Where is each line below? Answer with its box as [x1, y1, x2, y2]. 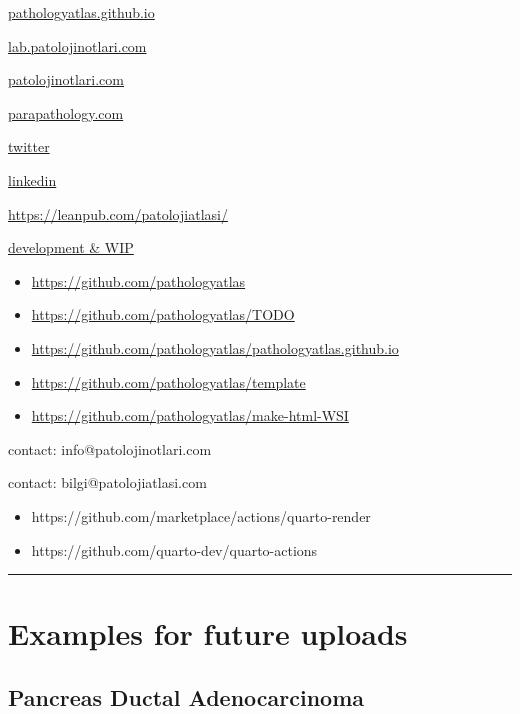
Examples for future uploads [8, 613, 408, 654]
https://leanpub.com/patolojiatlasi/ [8, 203, 228, 224]
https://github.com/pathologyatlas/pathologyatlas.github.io [31, 337, 399, 358]
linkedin [8, 169, 57, 190]
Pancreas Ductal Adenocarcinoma [8, 681, 365, 712]
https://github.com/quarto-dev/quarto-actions [31, 539, 318, 560]
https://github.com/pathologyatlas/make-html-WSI [31, 405, 349, 426]
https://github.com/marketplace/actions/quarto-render [31, 505, 371, 526]
